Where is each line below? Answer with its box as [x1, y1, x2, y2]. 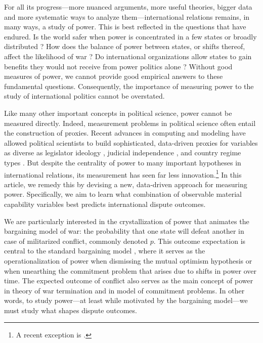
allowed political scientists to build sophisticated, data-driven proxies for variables [4, 137, 258, 148]
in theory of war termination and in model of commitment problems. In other [4, 285, 245, 295]
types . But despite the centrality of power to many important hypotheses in [4, 157, 241, 167]
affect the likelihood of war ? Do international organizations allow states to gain [4, 51, 252, 61]
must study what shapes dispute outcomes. [4, 305, 137, 315]
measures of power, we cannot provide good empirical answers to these [4, 71, 223, 81]
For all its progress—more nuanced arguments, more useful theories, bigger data [4, 2, 252, 12]
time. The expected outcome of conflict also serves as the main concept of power [4, 275, 253, 286]
